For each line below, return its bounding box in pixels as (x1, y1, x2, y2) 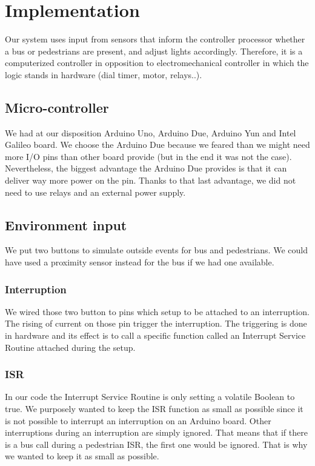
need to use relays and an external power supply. (5, 185, 186, 198)
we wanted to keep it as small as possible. (5, 450, 159, 462)
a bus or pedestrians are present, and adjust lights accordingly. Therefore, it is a (5, 44, 303, 57)
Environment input (5, 215, 127, 234)
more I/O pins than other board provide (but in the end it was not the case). (5, 150, 292, 162)
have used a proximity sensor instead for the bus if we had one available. (5, 256, 274, 268)
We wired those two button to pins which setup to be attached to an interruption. (5, 305, 310, 318)
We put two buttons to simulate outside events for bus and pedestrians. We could (5, 244, 308, 256)
